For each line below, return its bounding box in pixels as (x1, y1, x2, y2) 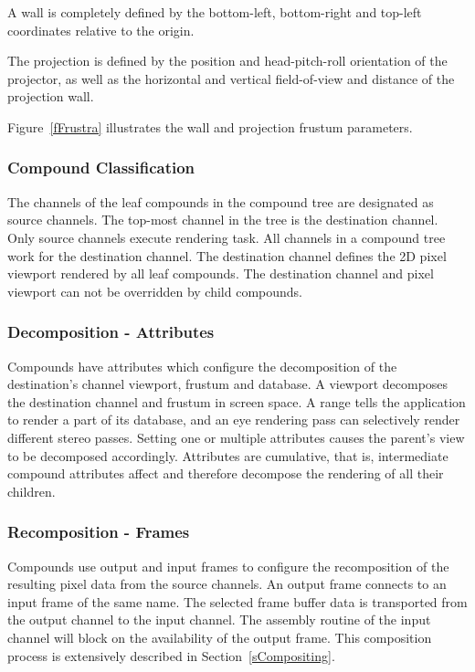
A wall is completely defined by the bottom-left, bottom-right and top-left (7, 3, 422, 21)
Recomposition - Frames (7, 520, 190, 543)
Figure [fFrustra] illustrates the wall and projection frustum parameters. (7, 117, 413, 136)
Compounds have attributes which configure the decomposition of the (7, 356, 397, 375)
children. (7, 481, 56, 500)
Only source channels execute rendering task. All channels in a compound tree (7, 227, 446, 247)
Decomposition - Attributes (7, 320, 215, 343)
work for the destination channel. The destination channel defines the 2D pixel (7, 246, 447, 265)
